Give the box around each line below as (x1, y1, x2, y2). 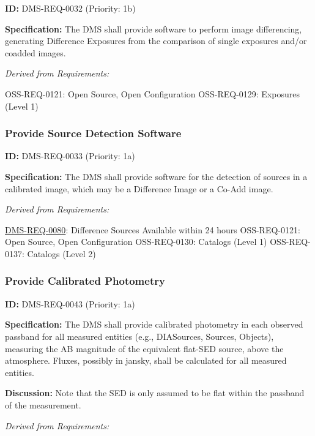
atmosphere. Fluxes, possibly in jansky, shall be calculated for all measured (5, 354, 287, 367)
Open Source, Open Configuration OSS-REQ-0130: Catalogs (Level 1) (5, 235, 267, 248)
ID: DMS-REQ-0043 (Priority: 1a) (5, 297, 135, 310)
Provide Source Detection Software (5, 126, 182, 141)
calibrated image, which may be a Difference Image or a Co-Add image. (5, 182, 273, 195)
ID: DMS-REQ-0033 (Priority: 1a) (5, 149, 135, 162)
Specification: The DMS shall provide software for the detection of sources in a (5, 170, 308, 182)
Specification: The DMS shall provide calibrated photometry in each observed (5, 318, 303, 331)
